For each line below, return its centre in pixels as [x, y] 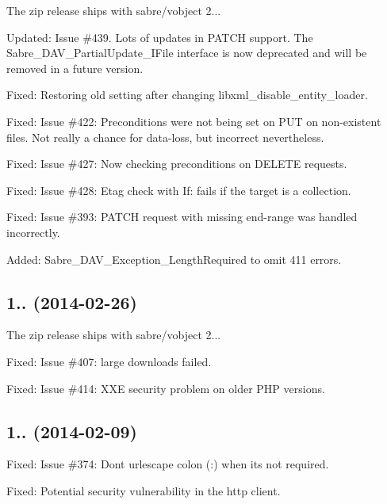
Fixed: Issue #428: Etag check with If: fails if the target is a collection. [179, 190]
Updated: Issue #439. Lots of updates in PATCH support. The [160, 37]
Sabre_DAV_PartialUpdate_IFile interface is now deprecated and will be [187, 53]
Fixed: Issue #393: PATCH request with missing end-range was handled [182, 217]
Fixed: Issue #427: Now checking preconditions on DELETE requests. [177, 164]
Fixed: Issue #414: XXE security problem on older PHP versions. [166, 388]
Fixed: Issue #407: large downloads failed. [109, 361]
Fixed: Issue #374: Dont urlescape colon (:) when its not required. [168, 464]
